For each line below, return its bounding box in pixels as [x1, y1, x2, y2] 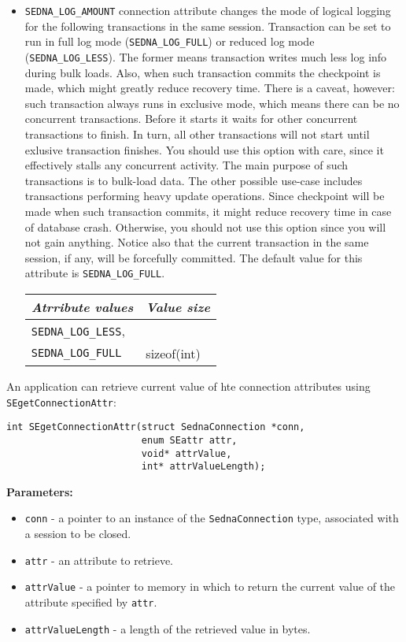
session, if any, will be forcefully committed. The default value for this [24, 249, 363, 265]
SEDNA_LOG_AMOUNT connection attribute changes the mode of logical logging [24, 2, 391, 18]
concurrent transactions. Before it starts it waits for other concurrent [24, 110, 358, 127]
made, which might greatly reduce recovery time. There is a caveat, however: [24, 80, 395, 96]
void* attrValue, [141, 447, 232, 459]
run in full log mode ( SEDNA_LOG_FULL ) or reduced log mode [24, 33, 315, 50]
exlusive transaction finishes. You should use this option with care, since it [24, 141, 384, 158]
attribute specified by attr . [24, 593, 157, 610]
